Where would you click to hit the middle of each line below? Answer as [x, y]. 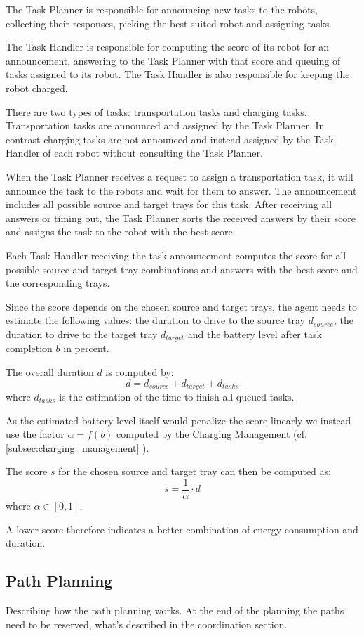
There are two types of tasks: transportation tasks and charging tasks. [156, 111]
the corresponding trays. [58, 283]
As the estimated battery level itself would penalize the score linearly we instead [178, 420]
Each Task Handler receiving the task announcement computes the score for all [176, 255]
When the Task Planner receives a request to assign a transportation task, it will [180, 176]
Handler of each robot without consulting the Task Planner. [134, 153]
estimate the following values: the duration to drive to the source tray [155, 320]
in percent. [86, 348]
